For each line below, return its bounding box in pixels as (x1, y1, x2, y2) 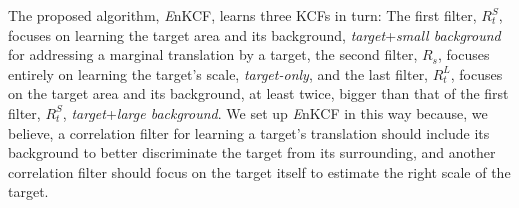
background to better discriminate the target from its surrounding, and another (8, 142, 496, 163)
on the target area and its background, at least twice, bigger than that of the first (8, 83, 509, 104)
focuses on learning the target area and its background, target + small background (8, 24, 501, 45)
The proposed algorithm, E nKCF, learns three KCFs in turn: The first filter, (8, 5, 477, 25)
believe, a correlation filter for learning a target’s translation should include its (8, 122, 490, 143)
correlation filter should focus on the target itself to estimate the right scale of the (8, 161, 511, 182)
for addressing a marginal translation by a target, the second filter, (8, 44, 418, 65)
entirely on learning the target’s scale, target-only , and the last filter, (8, 63, 429, 84)
